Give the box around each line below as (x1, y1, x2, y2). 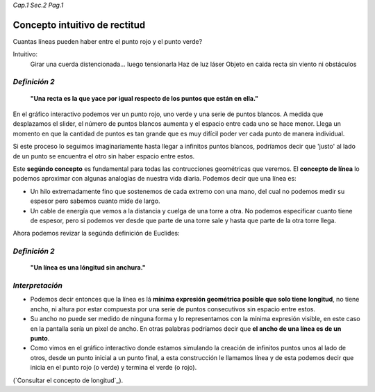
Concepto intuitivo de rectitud (12, 19, 146, 31)
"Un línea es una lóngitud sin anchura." (30, 263, 146, 272)
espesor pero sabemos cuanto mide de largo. (30, 197, 160, 205)
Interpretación (12, 281, 62, 291)
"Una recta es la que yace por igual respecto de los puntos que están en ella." (30, 94, 258, 102)
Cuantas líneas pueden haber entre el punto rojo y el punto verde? (12, 37, 203, 45)
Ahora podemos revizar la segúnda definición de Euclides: (12, 229, 180, 238)
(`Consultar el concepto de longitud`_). (12, 376, 124, 384)
